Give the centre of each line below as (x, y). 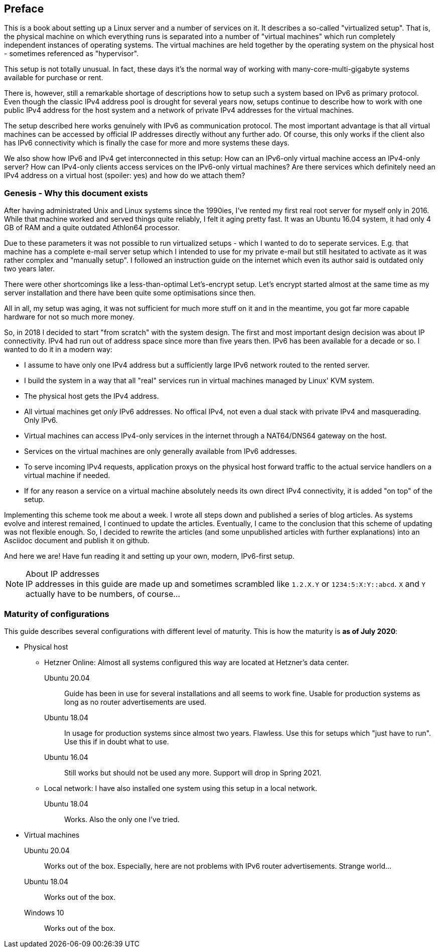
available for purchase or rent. (54, 78)
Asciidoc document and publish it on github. (77, 541)
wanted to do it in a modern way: (58, 350)
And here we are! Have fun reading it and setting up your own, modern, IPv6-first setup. (149, 556)
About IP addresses (63, 574)
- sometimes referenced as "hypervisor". (71, 54)
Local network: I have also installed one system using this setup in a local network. (181, 788)
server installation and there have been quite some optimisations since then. (130, 293)
